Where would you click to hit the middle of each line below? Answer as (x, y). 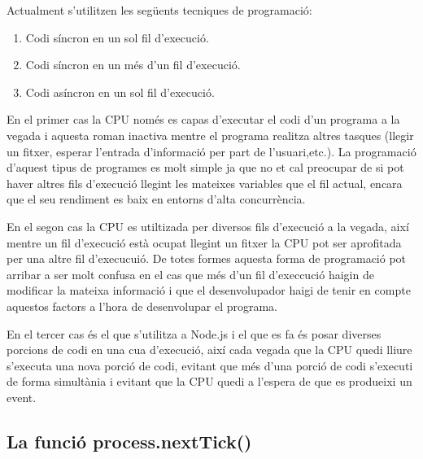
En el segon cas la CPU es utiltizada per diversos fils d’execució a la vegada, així (208, 226)
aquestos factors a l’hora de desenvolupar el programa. (142, 306)
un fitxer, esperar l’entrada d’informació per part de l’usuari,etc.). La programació (211, 151)
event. (22, 397)
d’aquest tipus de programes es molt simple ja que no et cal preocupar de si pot (205, 167)
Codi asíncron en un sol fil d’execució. (120, 92)
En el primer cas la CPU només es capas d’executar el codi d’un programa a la (203, 119)
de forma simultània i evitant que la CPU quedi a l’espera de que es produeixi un (209, 381)
